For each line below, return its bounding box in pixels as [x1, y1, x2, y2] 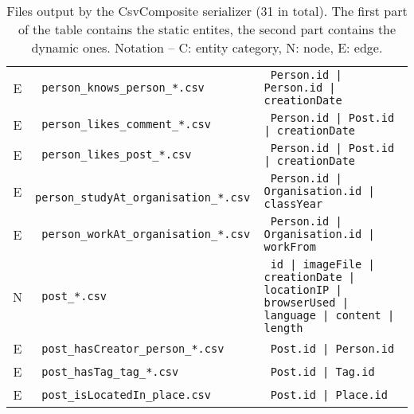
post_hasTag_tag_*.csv [41, 365, 179, 378]
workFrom [264, 240, 316, 253]
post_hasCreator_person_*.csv [41, 342, 225, 355]
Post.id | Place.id [270, 388, 388, 401]
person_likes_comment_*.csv [41, 118, 211, 131]
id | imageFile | [270, 258, 375, 271]
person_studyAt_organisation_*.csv [35, 191, 251, 204]
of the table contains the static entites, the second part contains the [18, 20, 396, 38]
